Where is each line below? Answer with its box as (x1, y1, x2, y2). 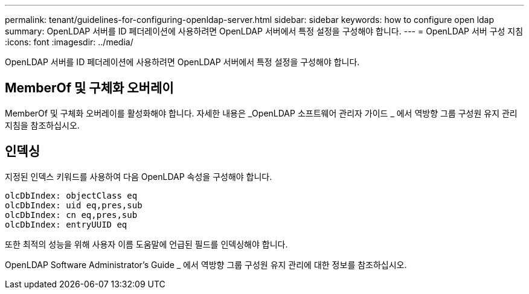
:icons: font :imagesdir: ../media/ (5, 37, 133, 47)
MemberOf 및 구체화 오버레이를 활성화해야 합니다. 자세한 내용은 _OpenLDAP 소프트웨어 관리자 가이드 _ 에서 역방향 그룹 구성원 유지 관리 (5, 107, 518, 118)
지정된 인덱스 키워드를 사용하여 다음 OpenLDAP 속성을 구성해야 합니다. (5, 171, 272, 182)
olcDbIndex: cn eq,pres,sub (5, 209, 138, 220)
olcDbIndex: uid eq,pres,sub (5, 200, 143, 210)
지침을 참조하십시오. (5, 120, 80, 130)
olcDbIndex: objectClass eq (5, 190, 138, 200)
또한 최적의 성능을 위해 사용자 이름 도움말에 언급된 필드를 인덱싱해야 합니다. (5, 238, 288, 249)
